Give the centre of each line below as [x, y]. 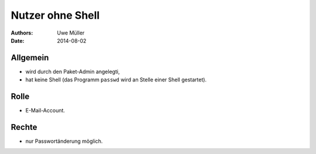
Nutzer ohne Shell [55, 15]
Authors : [22, 33]
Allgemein [30, 58]
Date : [18, 40]
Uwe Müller [71, 33]
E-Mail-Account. [45, 111]
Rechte [24, 127]
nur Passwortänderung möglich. [64, 141]
